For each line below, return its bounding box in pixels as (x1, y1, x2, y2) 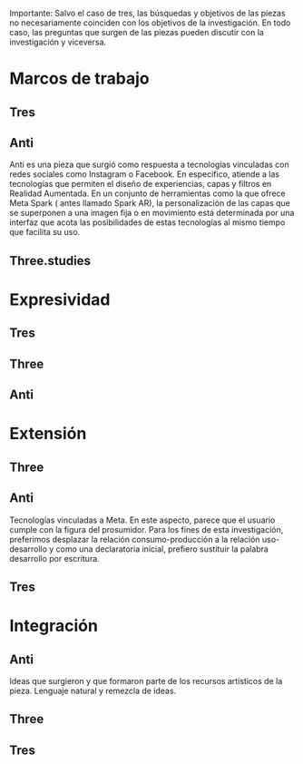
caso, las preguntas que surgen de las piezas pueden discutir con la (9, 27, 265, 37)
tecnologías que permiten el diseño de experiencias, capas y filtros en (9, 179, 272, 190)
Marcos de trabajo (9, 68, 150, 89)
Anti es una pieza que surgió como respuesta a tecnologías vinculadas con (9, 159, 290, 171)
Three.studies (9, 253, 91, 269)
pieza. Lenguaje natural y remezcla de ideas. (9, 685, 177, 696)
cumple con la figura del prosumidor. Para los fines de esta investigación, (9, 524, 284, 534)
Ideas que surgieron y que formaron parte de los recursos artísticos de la (9, 675, 283, 686)
